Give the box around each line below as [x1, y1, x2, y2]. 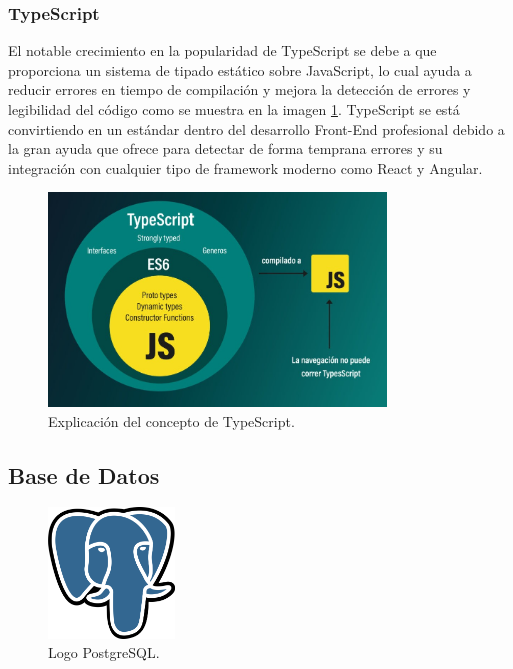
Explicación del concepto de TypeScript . [48, 410, 295, 431]
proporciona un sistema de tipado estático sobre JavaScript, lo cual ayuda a [8, 59, 472, 80]
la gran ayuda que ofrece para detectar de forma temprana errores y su [8, 138, 443, 159]
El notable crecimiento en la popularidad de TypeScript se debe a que [8, 40, 437, 61]
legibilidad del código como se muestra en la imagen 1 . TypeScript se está [8, 99, 460, 119]
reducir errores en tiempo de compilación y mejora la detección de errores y [8, 79, 471, 100]
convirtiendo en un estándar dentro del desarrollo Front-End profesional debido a [8, 118, 505, 139]
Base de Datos [8, 459, 160, 490]
